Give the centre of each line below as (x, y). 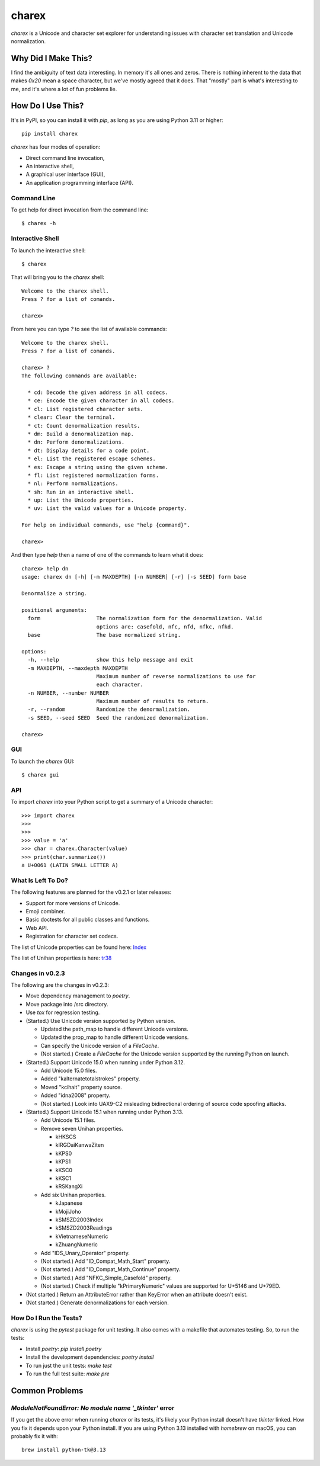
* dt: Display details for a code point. (89, 450)
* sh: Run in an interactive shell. (81, 492)
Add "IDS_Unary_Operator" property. (85, 1253)
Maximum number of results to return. (153, 701)
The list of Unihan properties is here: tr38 (61, 958)
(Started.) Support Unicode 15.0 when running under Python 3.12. (105, 1062)
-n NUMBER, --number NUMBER (68, 693)
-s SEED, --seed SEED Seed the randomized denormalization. (118, 718)
